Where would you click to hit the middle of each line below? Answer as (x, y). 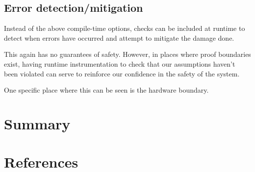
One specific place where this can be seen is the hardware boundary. (106, 90)
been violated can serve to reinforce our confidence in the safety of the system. (122, 73)
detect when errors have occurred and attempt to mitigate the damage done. (119, 37)
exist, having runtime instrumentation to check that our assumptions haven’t (120, 63)
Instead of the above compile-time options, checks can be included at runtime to (125, 28)
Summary (37, 123)
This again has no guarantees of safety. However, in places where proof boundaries (127, 54)
